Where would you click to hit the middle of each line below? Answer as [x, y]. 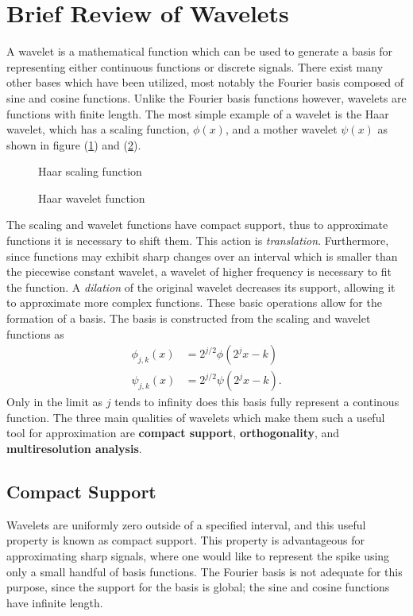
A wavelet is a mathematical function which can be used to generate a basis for [200, 51]
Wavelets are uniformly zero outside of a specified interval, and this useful [186, 524]
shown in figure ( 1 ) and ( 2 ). [74, 144]
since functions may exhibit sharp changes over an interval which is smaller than [202, 256]
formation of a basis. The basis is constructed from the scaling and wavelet [189, 318]
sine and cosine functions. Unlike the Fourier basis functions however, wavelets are [206, 97]
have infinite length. [55, 602]
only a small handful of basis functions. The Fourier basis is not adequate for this [205, 571]
